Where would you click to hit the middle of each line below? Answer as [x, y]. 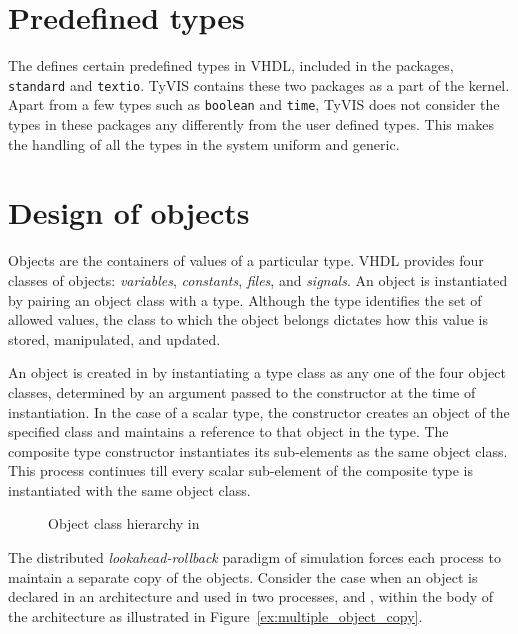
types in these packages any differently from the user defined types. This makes [251, 124]
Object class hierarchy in [124, 523]
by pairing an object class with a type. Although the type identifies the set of [245, 299]
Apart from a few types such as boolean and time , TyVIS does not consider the [254, 104]
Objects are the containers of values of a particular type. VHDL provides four [246, 260]
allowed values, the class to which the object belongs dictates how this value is [248, 319]
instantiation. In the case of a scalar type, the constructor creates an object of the [259, 411]
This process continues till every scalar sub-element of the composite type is [240, 470]
